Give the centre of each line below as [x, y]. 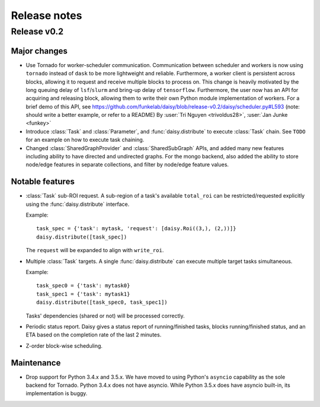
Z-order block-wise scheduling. [64, 346]
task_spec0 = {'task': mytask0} [83, 286]
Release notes [47, 15]
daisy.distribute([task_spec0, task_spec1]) [102, 302]
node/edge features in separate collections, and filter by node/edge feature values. [127, 165]
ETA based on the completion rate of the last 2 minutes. [94, 335]
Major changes [39, 51]
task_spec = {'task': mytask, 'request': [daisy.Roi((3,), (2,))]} [136, 229]
